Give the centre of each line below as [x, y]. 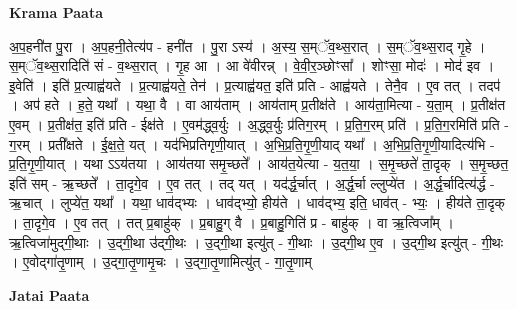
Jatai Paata [49, 294]
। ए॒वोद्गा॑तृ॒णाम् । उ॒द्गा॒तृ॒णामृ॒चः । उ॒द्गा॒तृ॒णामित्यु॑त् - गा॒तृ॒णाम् [160, 261]
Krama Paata [56, 12]
